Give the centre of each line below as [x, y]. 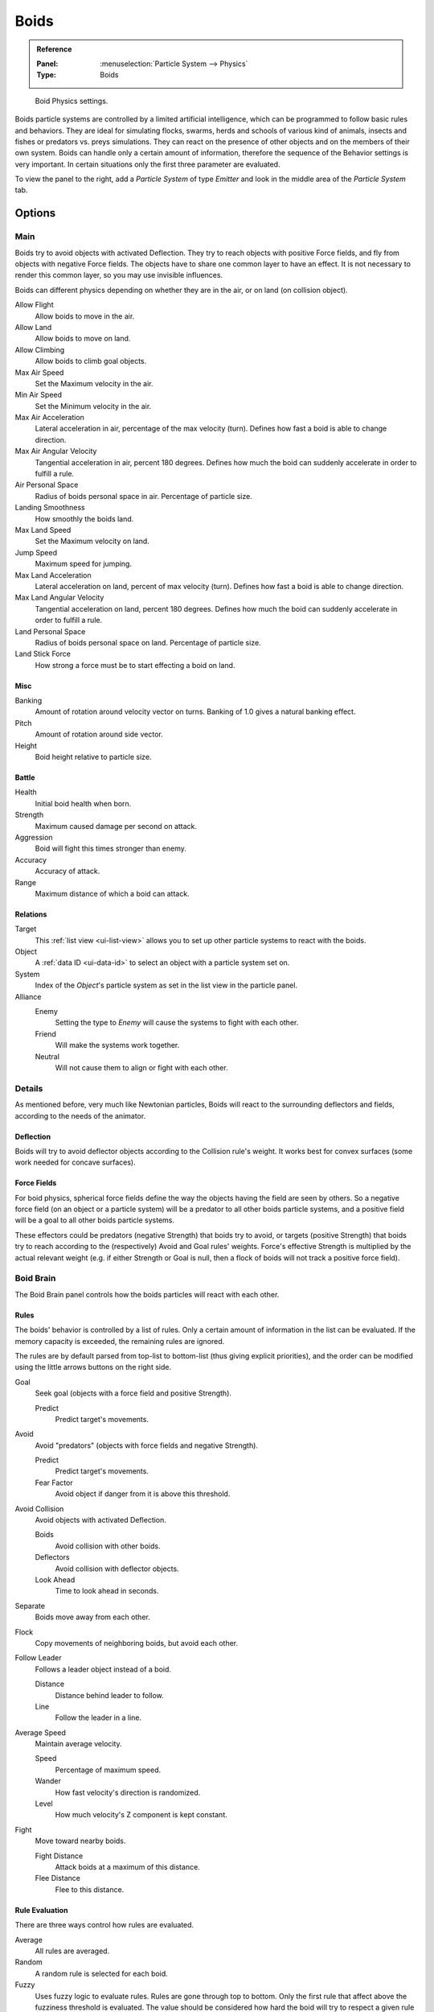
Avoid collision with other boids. [108, 1546]
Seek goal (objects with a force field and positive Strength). [133, 1393]
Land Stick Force [43, 654]
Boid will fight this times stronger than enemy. [111, 848]
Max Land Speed [43, 530]
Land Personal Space [50, 631]
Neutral [47, 1056]
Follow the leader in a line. [98, 1717]
